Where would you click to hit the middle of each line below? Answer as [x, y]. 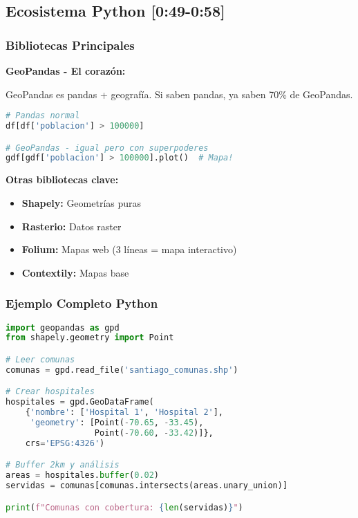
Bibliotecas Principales [70, 45]
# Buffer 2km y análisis [63, 465]
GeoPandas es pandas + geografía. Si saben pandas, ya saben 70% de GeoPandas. [179, 94]
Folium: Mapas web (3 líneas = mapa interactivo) [129, 249]
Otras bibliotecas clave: [62, 179]
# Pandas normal [43, 116]
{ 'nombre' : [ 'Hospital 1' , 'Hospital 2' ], [124, 413]
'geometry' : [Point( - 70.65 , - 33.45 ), [117, 422]
